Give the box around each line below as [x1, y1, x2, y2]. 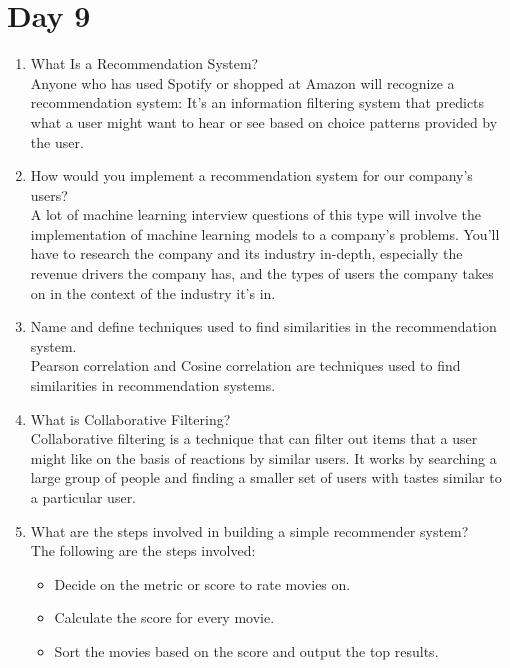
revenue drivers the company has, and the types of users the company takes [30, 263, 494, 284]
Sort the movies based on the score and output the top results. [54, 640, 439, 661]
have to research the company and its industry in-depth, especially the [30, 243, 463, 264]
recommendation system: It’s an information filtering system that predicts [30, 92, 485, 113]
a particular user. [30, 487, 137, 507]
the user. [30, 131, 84, 152]
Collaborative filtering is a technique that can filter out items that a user [30, 428, 478, 449]
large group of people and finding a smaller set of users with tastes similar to [30, 467, 502, 488]
